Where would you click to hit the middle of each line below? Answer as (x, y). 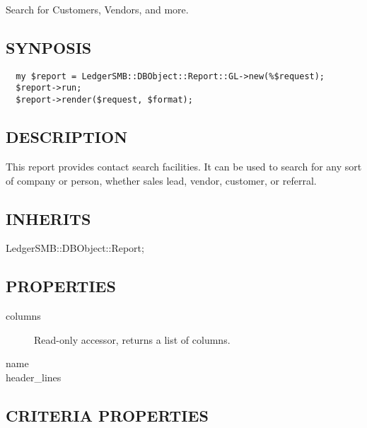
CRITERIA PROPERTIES (107, 415)
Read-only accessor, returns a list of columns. (132, 339)
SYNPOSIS (49, 47)
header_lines (34, 377)
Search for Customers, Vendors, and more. (97, 9)
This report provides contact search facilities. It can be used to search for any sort (184, 166)
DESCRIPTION (67, 137)
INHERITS (48, 218)
